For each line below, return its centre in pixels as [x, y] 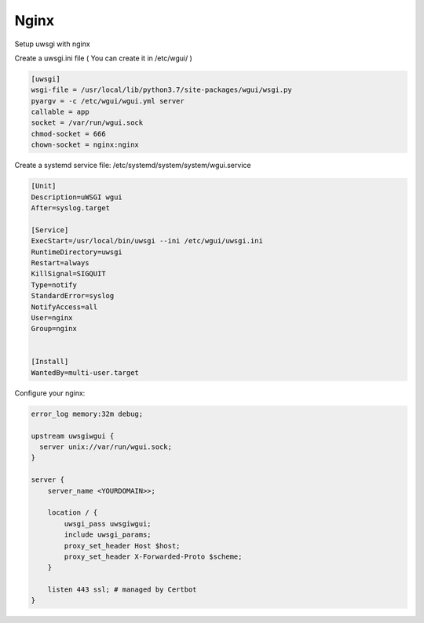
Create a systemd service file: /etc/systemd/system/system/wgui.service [133, 166]
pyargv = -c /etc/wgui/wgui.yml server [108, 101]
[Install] [50, 362]
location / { [73, 513]
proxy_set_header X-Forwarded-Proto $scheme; [153, 556]
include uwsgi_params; [108, 535]
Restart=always [60, 262]
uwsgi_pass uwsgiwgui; [108, 523]
